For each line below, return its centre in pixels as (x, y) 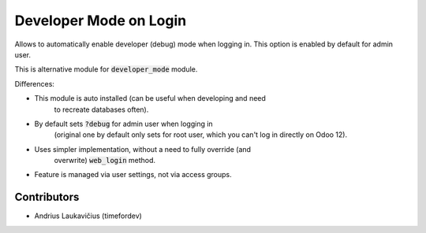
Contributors (47, 197)
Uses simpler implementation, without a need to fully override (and (143, 149)
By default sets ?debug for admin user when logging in (123, 124)
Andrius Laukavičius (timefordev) (88, 216)
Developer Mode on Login (101, 20)
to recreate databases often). (101, 109)
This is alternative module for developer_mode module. (106, 69)
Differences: (35, 83)
